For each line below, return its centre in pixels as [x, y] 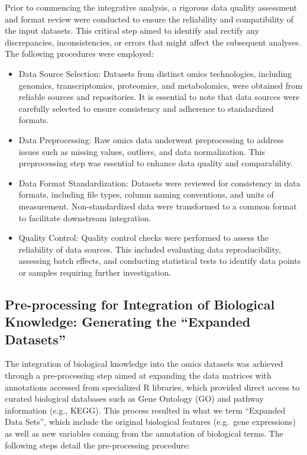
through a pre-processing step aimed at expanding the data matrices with [138, 375]
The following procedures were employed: [79, 54]
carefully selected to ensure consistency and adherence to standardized [146, 108]
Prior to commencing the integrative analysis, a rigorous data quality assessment [151, 7]
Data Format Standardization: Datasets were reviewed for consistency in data [159, 183]
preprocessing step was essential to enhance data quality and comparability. [156, 163]
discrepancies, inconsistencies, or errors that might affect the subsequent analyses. [153, 42]
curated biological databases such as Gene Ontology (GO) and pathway [135, 398]
